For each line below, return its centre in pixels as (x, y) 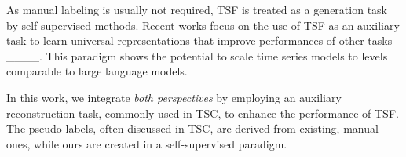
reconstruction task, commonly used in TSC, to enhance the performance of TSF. (203, 113)
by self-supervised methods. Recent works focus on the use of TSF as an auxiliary (203, 25)
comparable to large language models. (97, 71)
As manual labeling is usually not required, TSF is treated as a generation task (197, 9)
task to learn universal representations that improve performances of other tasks (199, 40)
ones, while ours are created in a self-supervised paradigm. (147, 143)
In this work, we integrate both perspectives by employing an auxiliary (174, 97)
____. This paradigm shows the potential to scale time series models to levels (197, 55)
